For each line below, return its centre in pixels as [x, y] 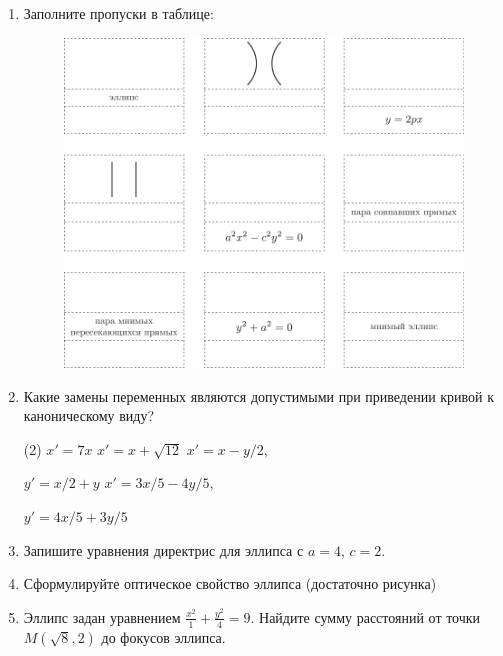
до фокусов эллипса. [163, 636]
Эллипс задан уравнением [102, 616]
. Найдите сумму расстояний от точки [365, 616]
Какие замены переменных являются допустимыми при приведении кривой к [259, 395]
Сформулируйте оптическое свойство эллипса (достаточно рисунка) [230, 583]
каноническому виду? [89, 415]
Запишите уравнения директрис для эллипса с [163, 549]
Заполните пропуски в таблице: [118, 13]
